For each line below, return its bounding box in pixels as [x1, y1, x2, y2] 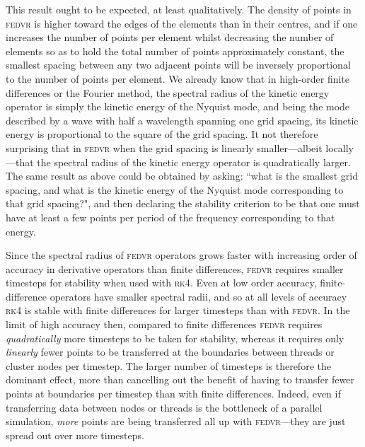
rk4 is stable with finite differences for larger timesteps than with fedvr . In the [6, 303, 350, 318]
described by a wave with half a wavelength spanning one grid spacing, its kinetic [6, 112, 359, 127]
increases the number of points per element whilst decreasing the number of [6, 30, 334, 45]
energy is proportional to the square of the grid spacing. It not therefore [6, 127, 318, 141]
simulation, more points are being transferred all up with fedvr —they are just [6, 414, 346, 429]
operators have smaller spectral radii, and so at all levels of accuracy [50, 289, 347, 303]
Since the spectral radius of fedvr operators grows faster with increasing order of [6, 248, 357, 262]
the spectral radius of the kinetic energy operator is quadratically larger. [37, 154, 351, 169]
